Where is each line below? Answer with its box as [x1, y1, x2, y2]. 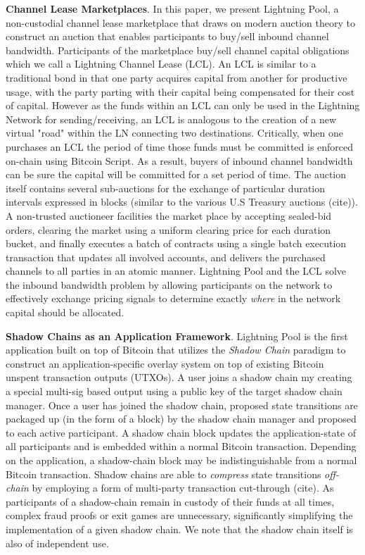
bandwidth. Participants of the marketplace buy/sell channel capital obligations [6, 42, 350, 57]
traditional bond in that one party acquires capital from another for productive [6, 70, 347, 85]
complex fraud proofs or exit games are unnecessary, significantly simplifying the [6, 508, 353, 523]
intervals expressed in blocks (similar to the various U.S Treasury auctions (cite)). [6, 194, 358, 209]
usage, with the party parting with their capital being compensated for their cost [6, 84, 355, 99]
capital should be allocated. [6, 305, 124, 320]
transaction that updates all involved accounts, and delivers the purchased [6, 249, 326, 264]
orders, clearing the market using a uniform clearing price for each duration [6, 222, 331, 237]
